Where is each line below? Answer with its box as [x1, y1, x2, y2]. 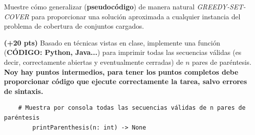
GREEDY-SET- [196, 1, 246, 11]
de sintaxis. [4, 86, 43, 96]
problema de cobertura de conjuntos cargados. [4, 21, 144, 31]
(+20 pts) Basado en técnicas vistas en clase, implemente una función [4, 37, 220, 47]
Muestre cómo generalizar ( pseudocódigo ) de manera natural [4, 1, 195, 11]
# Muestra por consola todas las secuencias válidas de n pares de [18, 104, 246, 112]
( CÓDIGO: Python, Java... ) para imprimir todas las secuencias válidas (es [4, 47, 242, 57]
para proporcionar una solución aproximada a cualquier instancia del [31, 11, 241, 21]
